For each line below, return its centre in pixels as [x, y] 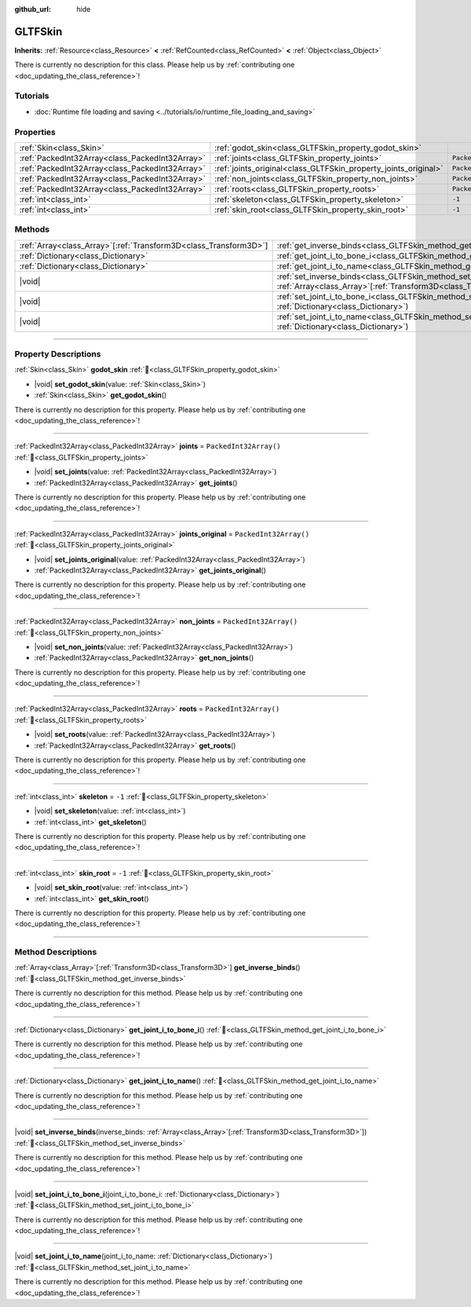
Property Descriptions [58, 354]
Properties [35, 132]
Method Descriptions [56, 952]
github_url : [33, 9]
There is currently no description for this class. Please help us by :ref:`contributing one [155, 65]
